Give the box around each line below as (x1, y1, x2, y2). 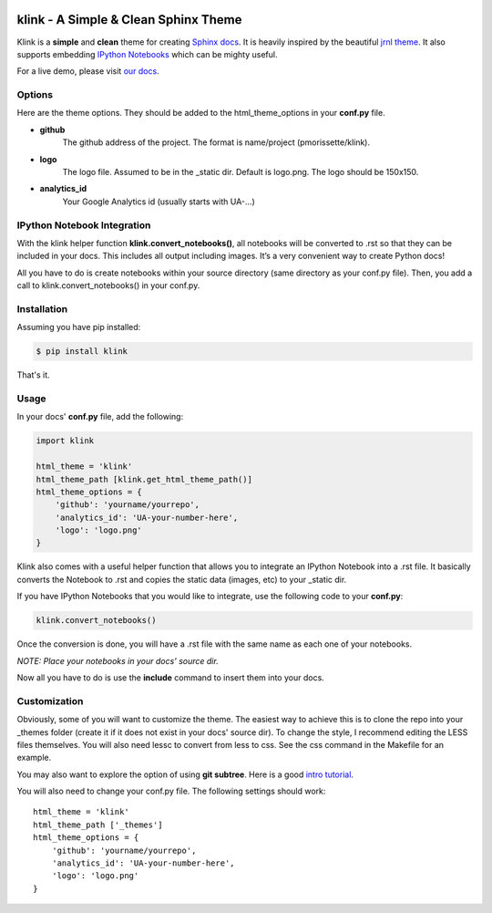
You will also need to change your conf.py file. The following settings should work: (16, 785, 326, 797)
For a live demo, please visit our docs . (16, 66, 159, 77)
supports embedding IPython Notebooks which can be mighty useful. (16, 48, 278, 59)
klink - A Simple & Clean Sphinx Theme (16, 12, 242, 27)
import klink (36, 436, 95, 446)
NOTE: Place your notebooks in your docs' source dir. (16, 655, 219, 666)
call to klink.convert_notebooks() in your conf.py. (16, 280, 200, 291)
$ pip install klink (36, 347, 128, 357)
